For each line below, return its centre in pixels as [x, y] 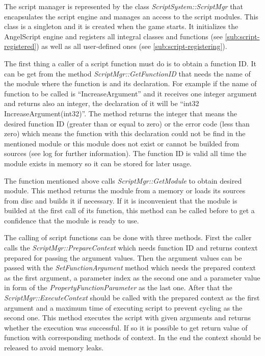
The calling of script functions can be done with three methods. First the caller [128, 237]
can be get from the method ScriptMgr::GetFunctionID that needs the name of [127, 73]
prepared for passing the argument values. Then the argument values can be [123, 257]
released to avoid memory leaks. [54, 347]
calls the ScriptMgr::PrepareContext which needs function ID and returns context [131, 248]
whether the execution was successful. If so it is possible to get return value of [126, 327]
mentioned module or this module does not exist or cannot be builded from [122, 143]
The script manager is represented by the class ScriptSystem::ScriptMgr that [124, 6]
